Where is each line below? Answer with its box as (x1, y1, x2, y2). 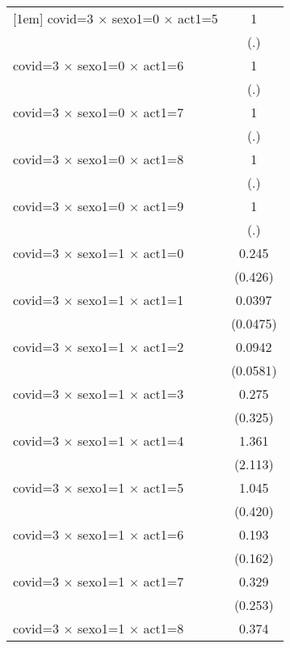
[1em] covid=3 (13, 9, 94, 28)
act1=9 (143, 197, 184, 215)
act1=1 (143, 290, 184, 309)
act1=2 (143, 337, 184, 356)
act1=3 (143, 384, 184, 403)
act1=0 (143, 244, 184, 262)
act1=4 (143, 431, 184, 450)
